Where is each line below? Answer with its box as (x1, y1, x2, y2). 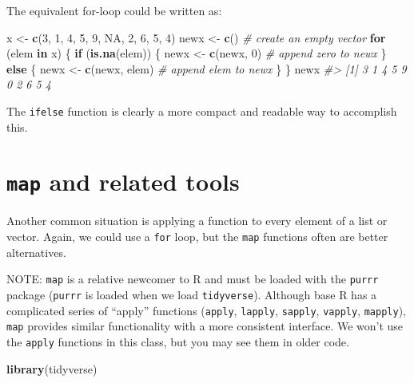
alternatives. (6, 243, 66, 260)
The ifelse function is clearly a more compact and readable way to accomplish (6, 102, 397, 119)
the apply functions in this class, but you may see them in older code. (6, 333, 349, 349)
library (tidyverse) (6, 360, 98, 377)
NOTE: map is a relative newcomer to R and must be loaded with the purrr (6, 270, 379, 287)
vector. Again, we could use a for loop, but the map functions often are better (6, 228, 388, 245)
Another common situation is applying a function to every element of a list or (6, 212, 388, 229)
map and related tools (6, 165, 240, 198)
